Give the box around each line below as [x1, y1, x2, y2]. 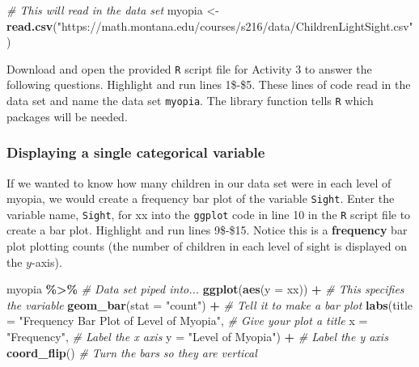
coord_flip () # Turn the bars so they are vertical [6, 344, 257, 361]
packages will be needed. [6, 108, 128, 124]
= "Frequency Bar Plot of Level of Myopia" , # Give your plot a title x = [6, 312, 368, 329]
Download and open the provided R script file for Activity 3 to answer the [6, 60, 372, 77]
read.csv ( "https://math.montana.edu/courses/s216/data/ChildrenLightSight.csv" [6, 17, 413, 34]
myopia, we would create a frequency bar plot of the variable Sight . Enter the [6, 190, 395, 207]
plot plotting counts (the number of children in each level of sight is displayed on [6, 238, 408, 254]
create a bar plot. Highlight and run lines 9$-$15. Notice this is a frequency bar [6, 221, 408, 238]
